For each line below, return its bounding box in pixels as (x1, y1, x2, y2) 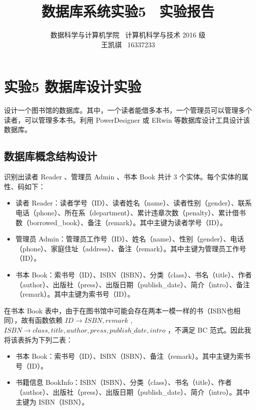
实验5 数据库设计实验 (4, 76, 141, 97)
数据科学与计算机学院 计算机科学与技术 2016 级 (50, 30, 206, 40)
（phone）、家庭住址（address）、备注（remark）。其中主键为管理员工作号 (15, 243, 246, 253)
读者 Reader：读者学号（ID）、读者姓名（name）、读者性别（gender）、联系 (15, 198, 252, 208)
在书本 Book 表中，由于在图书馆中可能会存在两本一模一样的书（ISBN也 (4, 305, 234, 315)
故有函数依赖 (21, 315, 63, 325)
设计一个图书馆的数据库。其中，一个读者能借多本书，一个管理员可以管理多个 (4, 105, 252, 115)
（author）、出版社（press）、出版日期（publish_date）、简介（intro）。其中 (15, 386, 250, 397)
